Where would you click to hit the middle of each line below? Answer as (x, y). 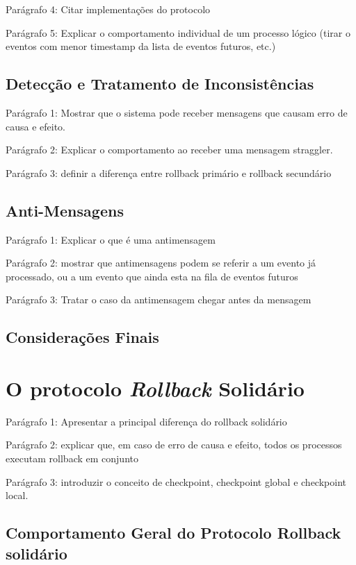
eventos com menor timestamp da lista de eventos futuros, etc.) (141, 46)
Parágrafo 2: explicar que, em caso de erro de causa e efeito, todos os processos (174, 445)
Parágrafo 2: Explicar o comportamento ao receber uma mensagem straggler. (169, 150)
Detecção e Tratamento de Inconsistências (160, 84)
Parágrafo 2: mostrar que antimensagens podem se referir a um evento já (161, 263)
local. (17, 495)
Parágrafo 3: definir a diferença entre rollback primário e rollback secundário (169, 172)
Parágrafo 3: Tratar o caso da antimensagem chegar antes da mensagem (159, 300)
